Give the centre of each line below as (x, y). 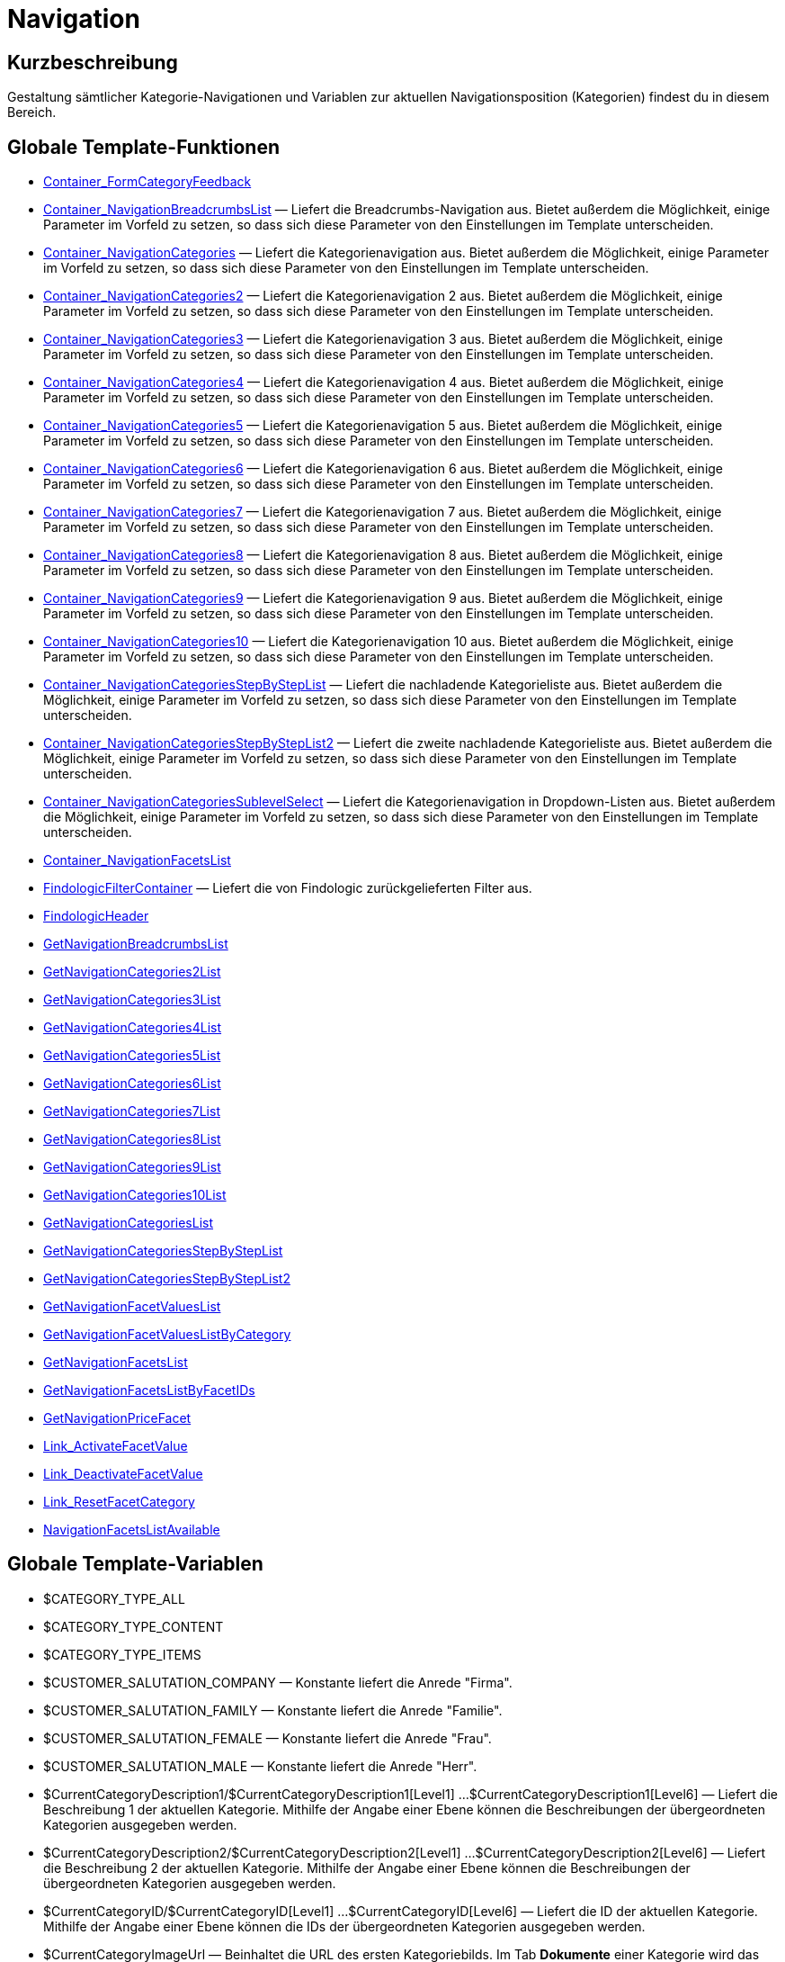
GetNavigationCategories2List (132, 972)
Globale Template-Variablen (135, 1564)
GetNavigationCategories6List (132, 1084)
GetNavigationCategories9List (132, 1167)
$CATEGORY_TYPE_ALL (114, 1598)
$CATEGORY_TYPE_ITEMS (122, 1654)
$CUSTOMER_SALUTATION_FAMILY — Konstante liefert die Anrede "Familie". (273, 1710)
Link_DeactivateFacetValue (123, 1474)
